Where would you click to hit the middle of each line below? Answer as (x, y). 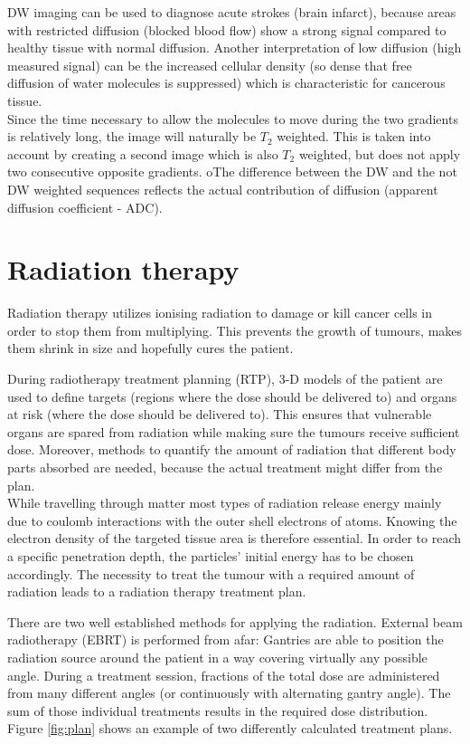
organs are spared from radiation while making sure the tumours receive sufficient (234, 431)
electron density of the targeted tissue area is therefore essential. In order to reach (234, 538)
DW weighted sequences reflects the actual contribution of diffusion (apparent (223, 189)
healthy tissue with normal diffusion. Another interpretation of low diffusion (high (235, 48)
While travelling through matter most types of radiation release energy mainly (225, 503)
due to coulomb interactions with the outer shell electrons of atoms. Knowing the (232, 520)
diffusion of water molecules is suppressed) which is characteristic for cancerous (226, 83)
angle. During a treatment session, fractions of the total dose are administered (224, 675)
